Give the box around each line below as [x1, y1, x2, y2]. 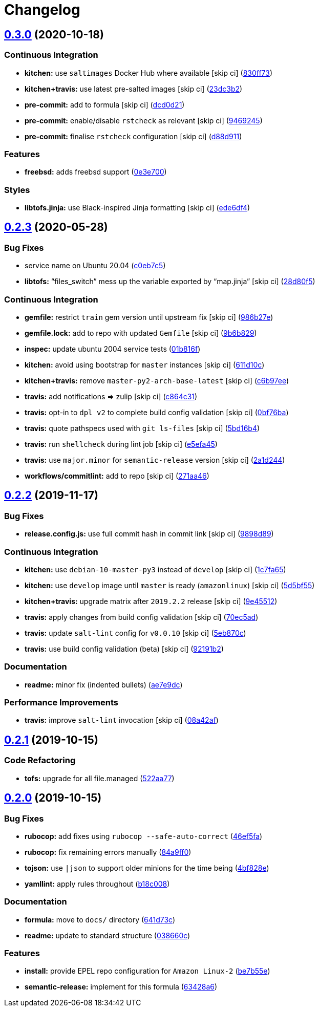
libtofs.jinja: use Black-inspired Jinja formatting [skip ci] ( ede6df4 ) [25, 203, 250, 212]
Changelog [4, 1, 80, 18]
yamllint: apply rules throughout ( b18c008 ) [25, 879, 170, 888]
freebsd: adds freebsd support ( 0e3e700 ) [25, 167, 167, 177]
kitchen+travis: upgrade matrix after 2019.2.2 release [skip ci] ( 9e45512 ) [25, 596, 278, 606]
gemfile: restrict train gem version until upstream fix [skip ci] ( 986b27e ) [25, 313, 273, 322]
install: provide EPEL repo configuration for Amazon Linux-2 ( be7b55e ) [25, 966, 270, 976]
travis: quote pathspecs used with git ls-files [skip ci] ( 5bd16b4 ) [25, 424, 260, 433]
